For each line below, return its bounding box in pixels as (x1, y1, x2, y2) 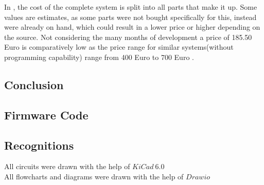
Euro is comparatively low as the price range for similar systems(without (4, 42, 234, 52)
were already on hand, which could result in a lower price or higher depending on (4, 22, 260, 32)
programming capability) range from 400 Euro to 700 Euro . (4, 51, 194, 62)
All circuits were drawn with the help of (4, 161, 130, 172)
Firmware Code (4, 107, 89, 122)
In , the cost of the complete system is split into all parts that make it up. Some (4, 2, 257, 12)
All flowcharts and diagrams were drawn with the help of (4, 171, 184, 181)
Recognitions (4, 137, 74, 153)
